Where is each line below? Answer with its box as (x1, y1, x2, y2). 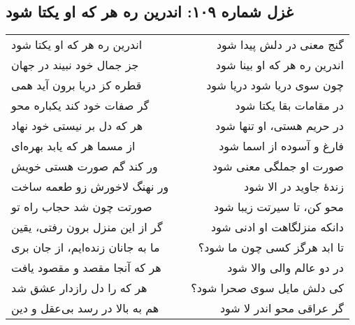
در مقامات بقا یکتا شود (235, 97, 344, 114)
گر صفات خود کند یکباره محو (11, 97, 150, 114)
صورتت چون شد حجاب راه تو (11, 198, 152, 215)
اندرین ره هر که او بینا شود (215, 57, 344, 73)
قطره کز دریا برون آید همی (11, 77, 142, 94)
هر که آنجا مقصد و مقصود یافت (11, 259, 161, 276)
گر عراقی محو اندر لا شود (219, 300, 344, 317)
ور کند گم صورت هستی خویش (11, 158, 158, 175)
